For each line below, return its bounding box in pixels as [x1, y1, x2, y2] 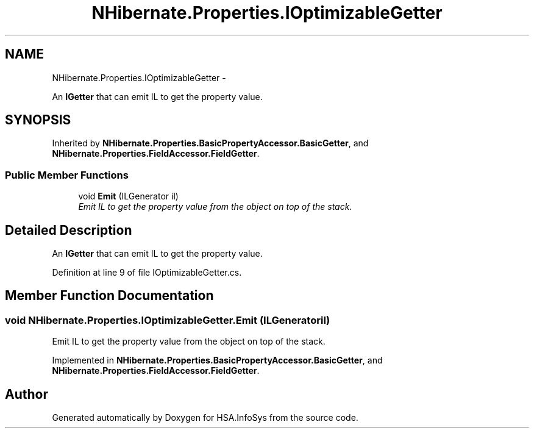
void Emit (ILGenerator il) [78, 191, 179, 202]
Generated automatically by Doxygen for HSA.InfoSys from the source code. [52, 412, 358, 423]
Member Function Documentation [5, 288, 214, 304]
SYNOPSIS [5, 112, 71, 128]
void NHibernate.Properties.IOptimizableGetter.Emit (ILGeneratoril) [5, 313, 330, 326]
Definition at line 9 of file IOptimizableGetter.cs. [52, 267, 242, 278]
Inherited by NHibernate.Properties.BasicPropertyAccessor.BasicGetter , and [52, 138, 369, 149]
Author [5, 386, 48, 402]
